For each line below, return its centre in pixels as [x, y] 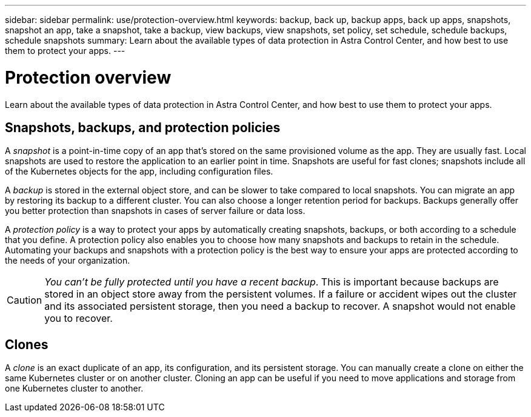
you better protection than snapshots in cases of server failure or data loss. [155, 211]
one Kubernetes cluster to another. [74, 389]
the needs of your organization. [68, 261]
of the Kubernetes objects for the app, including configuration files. [139, 172]
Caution [25, 300]
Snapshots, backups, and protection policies [143, 127]
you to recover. [78, 319]
